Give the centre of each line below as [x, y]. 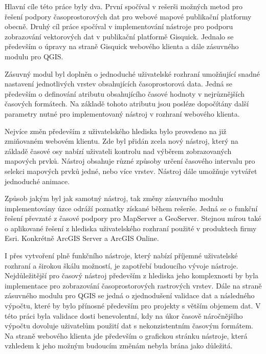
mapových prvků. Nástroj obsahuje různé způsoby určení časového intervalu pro [130, 161]
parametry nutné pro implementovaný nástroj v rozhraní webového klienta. [122, 113]
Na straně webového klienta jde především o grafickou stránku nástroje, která [126, 335]
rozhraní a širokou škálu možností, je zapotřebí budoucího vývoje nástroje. [121, 265]
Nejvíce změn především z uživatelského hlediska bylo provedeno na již [116, 131]
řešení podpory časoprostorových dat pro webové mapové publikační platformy [128, 16]
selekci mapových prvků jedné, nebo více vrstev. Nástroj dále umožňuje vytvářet [131, 171]
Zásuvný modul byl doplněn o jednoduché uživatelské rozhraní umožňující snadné [132, 73]
